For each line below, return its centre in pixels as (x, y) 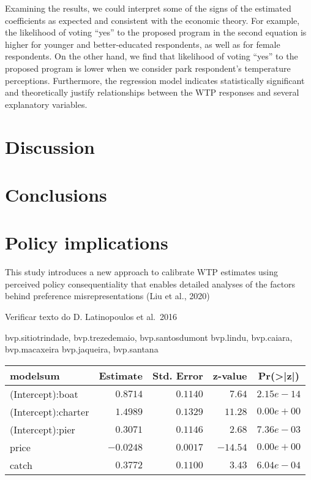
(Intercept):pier (43, 429)
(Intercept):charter (50, 411)
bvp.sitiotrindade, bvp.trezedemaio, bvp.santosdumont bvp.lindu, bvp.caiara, (149, 337)
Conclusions (56, 194)
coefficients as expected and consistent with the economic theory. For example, (152, 20)
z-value (230, 375)
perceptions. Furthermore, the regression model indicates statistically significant (155, 80)
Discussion (50, 146)
